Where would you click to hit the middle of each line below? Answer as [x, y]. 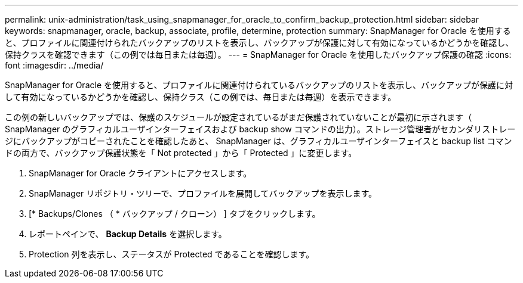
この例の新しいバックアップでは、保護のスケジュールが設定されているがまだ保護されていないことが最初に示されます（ [239, 117]
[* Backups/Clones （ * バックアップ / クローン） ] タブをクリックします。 [175, 214]
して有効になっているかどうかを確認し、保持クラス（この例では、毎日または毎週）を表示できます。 [201, 97]
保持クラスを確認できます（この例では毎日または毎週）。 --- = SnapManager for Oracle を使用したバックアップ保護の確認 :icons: [258, 55]
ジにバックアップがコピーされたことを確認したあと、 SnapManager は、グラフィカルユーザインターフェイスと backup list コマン [259, 141]
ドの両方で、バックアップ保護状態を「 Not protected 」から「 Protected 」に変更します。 [181, 153]
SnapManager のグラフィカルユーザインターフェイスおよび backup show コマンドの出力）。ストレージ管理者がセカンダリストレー [260, 129]
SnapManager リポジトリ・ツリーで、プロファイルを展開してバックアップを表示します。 [203, 193]
